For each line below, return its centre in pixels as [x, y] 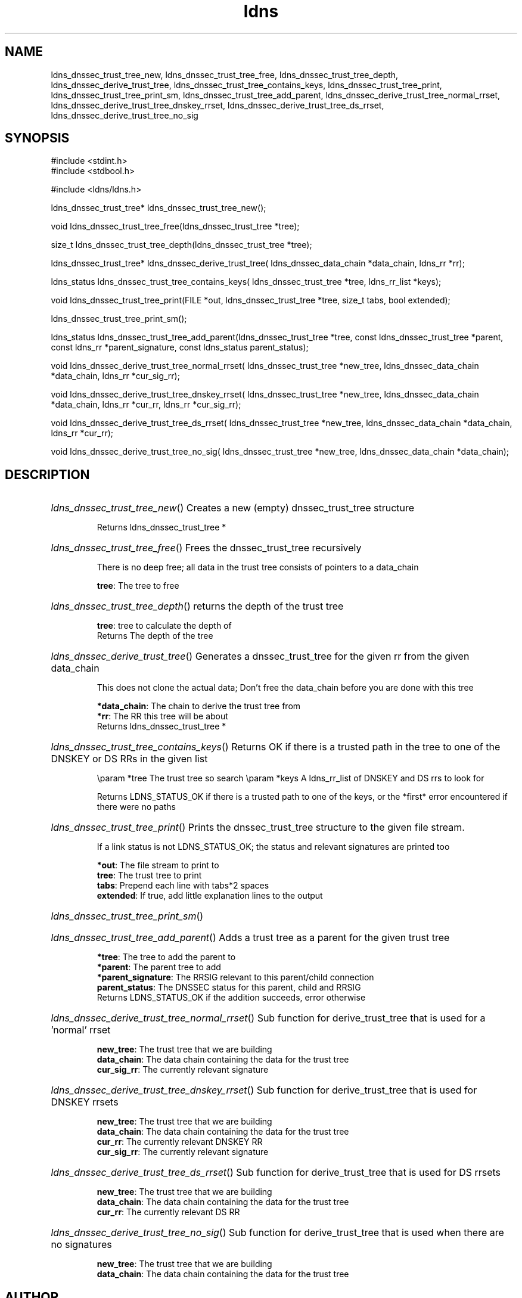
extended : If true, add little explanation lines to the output [210, 896]
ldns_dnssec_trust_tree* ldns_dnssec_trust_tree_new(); [159, 208]
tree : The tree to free [138, 586]
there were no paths [136, 807]
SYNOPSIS [37, 138]
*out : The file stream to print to [158, 865]
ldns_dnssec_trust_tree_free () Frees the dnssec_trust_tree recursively [206, 548]
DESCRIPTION [47, 474]
